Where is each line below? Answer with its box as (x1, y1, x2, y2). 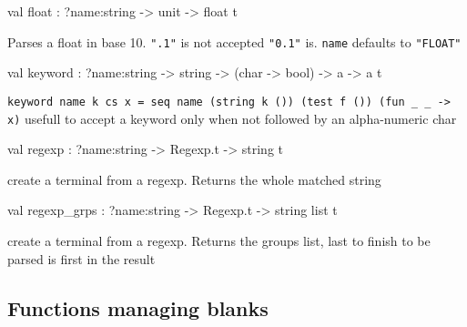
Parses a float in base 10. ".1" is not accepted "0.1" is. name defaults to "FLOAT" (7, 32, 462, 51)
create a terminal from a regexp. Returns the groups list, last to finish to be (7, 230, 431, 250)
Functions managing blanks (7, 293, 269, 322)
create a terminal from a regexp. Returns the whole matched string (7, 169, 381, 189)
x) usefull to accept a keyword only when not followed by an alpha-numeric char (7, 108, 457, 128)
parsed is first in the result (7, 249, 156, 268)
